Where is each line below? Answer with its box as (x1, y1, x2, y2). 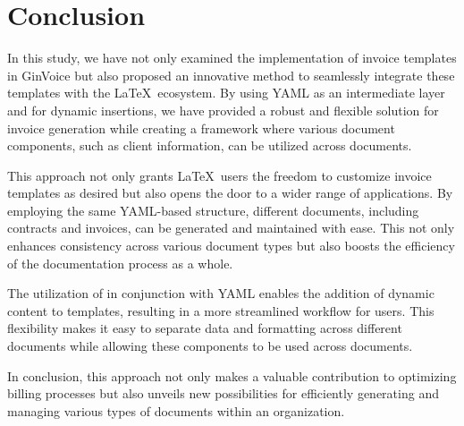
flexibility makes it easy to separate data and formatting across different (7, 319, 402, 337)
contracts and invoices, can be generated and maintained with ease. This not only (7, 218, 455, 237)
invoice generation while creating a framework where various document (7, 118, 395, 137)
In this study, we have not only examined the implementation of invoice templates (7, 48, 457, 67)
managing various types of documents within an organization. (7, 401, 345, 420)
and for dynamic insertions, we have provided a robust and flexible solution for (7, 100, 439, 119)
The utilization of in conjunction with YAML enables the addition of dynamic (7, 284, 434, 302)
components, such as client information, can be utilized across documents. (7, 136, 412, 155)
